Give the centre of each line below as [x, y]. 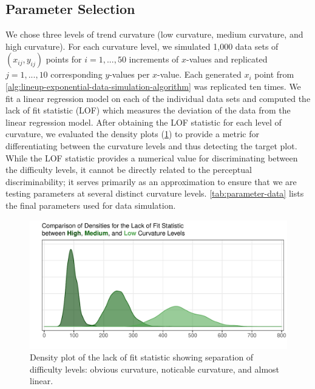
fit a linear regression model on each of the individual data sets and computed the [158, 98]
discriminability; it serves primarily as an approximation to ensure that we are [151, 181]
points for [64, 59]
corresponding [76, 74]
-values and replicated [227, 59]
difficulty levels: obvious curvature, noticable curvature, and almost [155, 369]
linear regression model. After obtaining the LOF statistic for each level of [144, 122]
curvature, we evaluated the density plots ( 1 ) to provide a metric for [133, 134]
